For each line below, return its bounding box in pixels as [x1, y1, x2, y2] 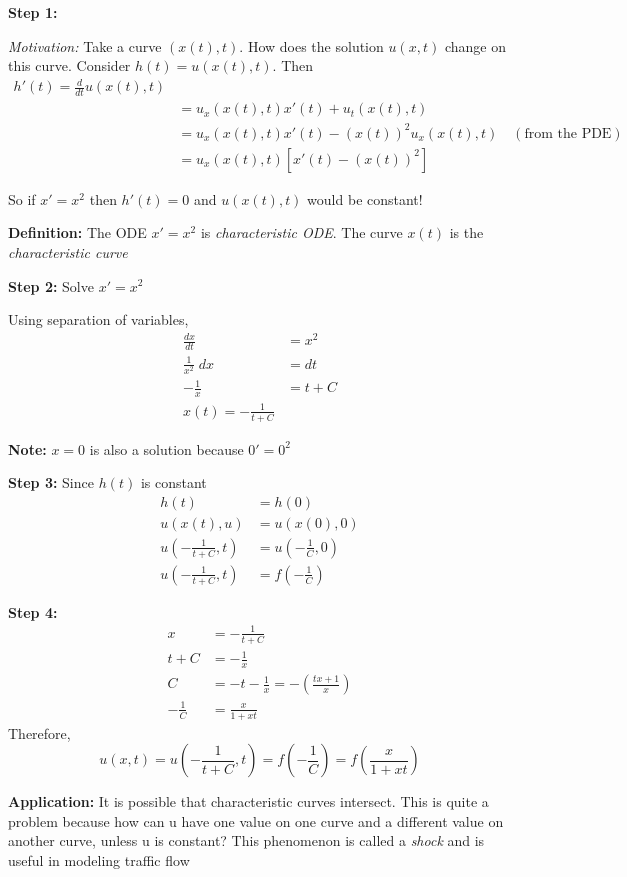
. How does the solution [239, 35, 384, 56]
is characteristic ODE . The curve [200, 222, 403, 243]
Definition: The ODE [8, 222, 147, 243]
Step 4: [8, 601, 58, 622]
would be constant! [307, 188, 423, 209]
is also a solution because [89, 438, 244, 459]
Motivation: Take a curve [8, 35, 162, 56]
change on [444, 35, 506, 56]
